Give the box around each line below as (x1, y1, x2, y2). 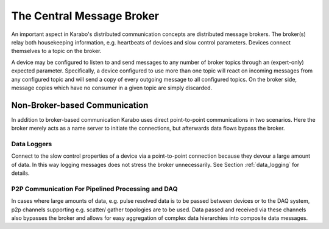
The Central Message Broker (11, 9, 160, 23)
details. (11, 169, 30, 177)
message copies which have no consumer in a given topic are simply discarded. (11, 84, 213, 91)
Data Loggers (11, 139, 52, 148)
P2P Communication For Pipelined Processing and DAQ (11, 185, 178, 193)
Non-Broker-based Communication (11, 100, 149, 110)
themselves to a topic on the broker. (11, 48, 102, 55)
